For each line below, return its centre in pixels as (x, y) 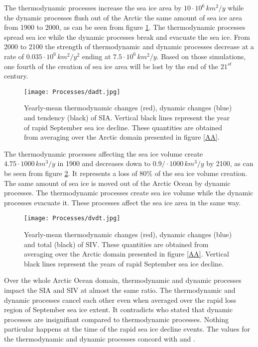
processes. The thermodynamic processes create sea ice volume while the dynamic (129, 193)
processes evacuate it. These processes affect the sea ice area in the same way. (123, 202)
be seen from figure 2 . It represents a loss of (71, 173)
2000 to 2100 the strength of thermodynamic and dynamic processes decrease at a (129, 46)
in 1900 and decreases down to (104, 163)
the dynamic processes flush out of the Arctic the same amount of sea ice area (123, 17)
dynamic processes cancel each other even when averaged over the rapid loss (120, 300)
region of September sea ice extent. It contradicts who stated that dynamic (119, 309)
